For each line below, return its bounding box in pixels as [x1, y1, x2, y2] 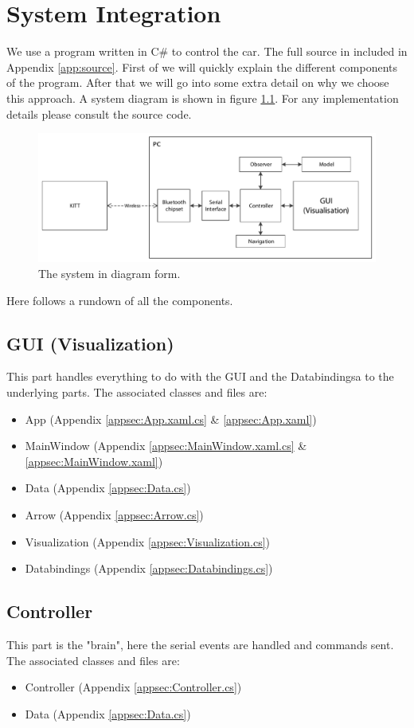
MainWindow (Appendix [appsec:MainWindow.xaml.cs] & [25, 437, 307, 454]
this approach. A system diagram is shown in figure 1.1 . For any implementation [6, 89, 399, 106]
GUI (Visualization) [6, 331, 174, 355]
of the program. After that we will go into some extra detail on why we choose [6, 74, 389, 91]
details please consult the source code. [6, 105, 192, 122]
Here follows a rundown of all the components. [6, 292, 233, 308]
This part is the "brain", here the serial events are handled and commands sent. [6, 636, 394, 652]
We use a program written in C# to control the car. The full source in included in [6, 43, 408, 60]
